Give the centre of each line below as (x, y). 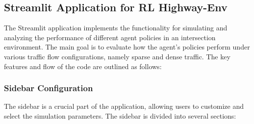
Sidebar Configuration (49, 88)
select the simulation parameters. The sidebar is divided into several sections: (120, 115)
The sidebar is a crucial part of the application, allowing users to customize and (124, 106)
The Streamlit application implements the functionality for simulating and (116, 28)
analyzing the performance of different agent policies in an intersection (110, 37)
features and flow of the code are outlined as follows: (83, 66)
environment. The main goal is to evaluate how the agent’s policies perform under (127, 47)
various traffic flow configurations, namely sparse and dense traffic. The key (117, 56)
